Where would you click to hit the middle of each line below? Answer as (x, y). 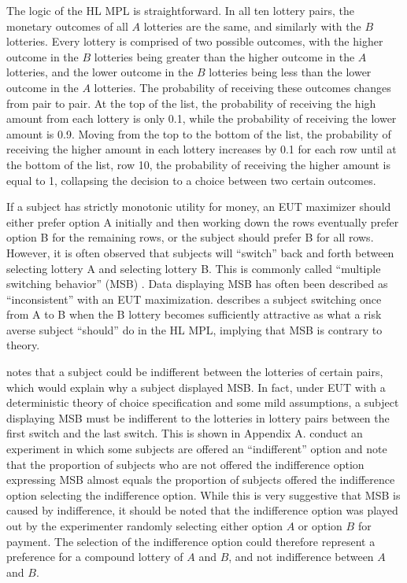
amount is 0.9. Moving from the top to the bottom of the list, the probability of (199, 133)
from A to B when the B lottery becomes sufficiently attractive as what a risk (194, 314)
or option (320, 526)
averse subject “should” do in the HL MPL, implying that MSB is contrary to (194, 329)
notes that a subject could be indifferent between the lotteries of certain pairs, (195, 372)
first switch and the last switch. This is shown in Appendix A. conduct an (185, 433)
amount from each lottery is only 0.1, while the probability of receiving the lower (202, 118)
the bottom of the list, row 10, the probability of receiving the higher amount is (198, 164)
